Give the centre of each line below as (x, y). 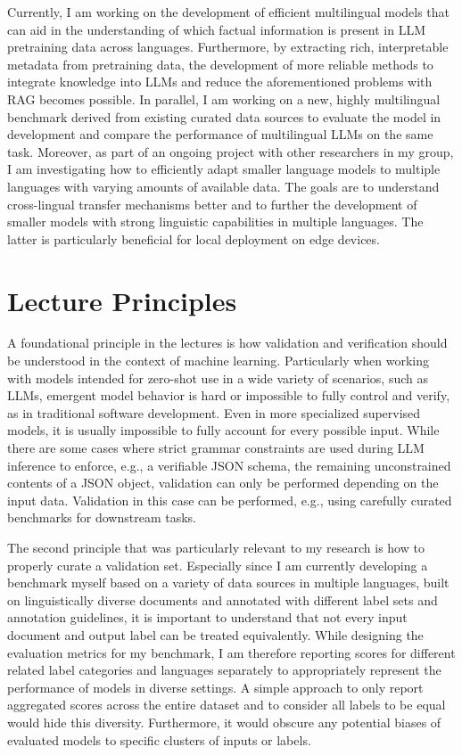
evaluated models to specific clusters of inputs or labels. (159, 739)
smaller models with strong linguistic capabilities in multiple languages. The (215, 222)
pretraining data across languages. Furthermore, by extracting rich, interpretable (228, 47)
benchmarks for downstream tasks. (102, 517)
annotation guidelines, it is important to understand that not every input (207, 617)
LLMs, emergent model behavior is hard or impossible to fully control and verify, (229, 395)
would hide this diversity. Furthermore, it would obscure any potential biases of (224, 722)
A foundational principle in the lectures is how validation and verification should (227, 343)
